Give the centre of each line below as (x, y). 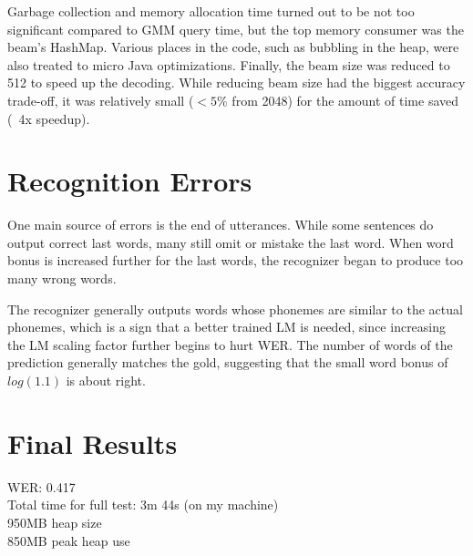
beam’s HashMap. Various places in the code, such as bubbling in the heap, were (233, 47)
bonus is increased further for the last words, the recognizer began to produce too (236, 260)
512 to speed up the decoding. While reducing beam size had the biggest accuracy (236, 82)
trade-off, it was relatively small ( (101, 100)
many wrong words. (62, 278)
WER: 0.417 (41, 486)
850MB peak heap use (69, 540)
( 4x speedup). (49, 118)
